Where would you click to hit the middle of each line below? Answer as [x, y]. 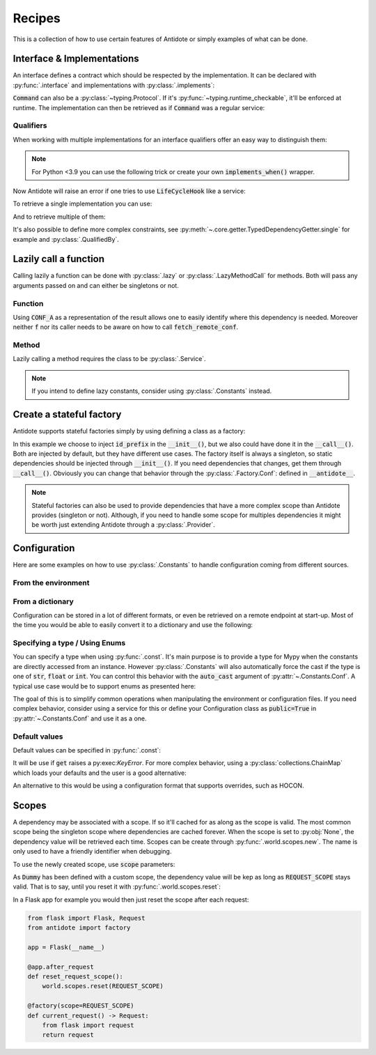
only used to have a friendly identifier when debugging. [92, 852]
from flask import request [88, 1025]
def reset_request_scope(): [75, 977]
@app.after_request [61, 967]
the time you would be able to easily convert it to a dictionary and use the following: [133, 625]
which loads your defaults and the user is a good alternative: [100, 773]
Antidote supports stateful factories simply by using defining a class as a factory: [129, 431]
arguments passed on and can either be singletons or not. [96, 285]
